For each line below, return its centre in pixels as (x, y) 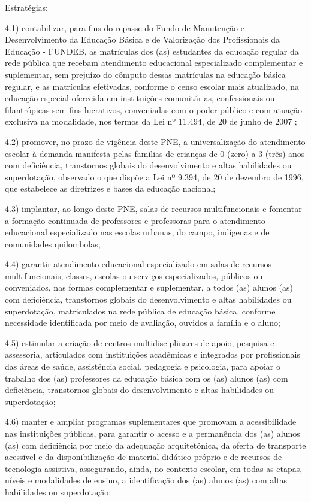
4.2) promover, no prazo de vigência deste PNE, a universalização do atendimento (155, 141)
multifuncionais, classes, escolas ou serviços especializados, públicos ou (134, 275)
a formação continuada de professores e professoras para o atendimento (135, 220)
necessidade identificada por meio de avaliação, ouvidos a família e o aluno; (143, 323)
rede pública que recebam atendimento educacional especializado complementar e (154, 63)
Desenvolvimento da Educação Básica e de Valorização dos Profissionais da (143, 39)
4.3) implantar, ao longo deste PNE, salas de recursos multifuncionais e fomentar (153, 208)
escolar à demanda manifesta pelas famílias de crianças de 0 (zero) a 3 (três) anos (155, 153)
